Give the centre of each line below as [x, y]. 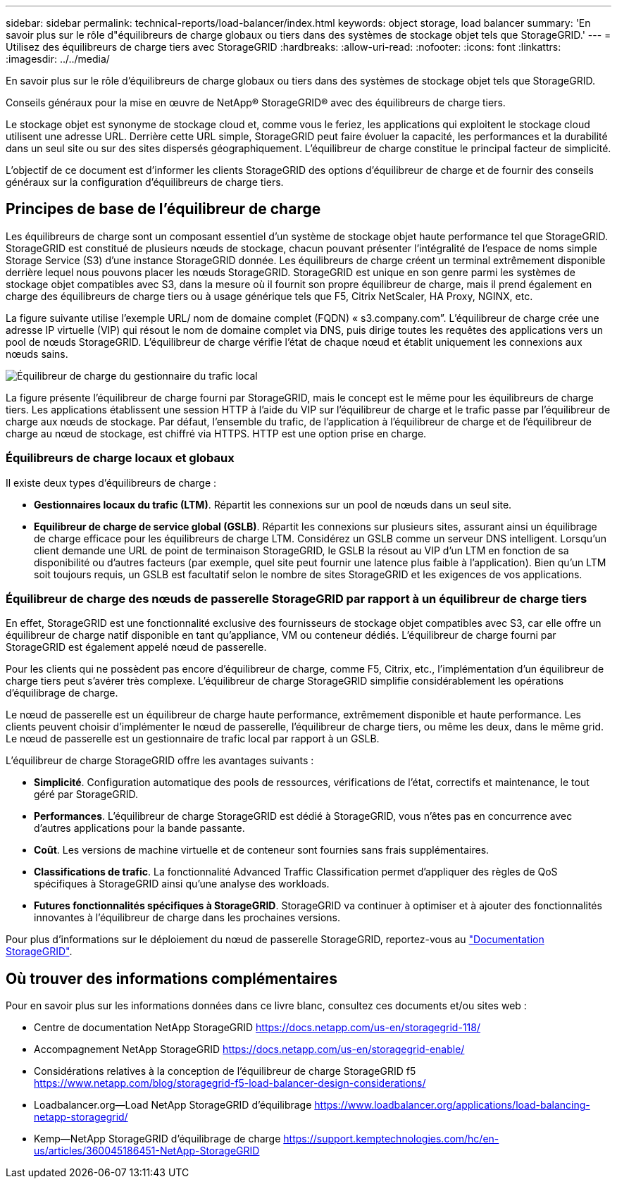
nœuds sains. [37, 354]
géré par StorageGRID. [86, 794]
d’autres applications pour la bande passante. [139, 828]
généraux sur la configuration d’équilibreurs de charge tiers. [145, 182]
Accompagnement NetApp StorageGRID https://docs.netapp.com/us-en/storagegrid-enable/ [249, 1049]
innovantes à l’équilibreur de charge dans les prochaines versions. [187, 918]
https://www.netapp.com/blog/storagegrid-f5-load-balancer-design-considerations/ [230, 1083]
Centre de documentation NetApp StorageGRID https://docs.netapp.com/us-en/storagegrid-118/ [257, 1028]
